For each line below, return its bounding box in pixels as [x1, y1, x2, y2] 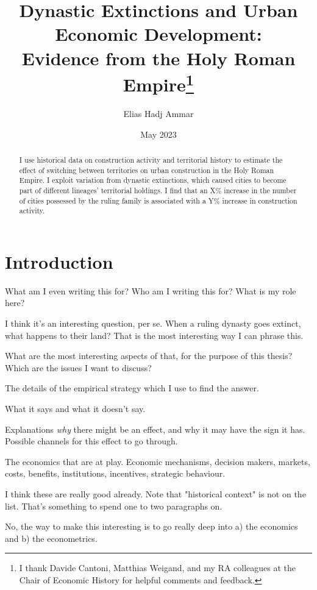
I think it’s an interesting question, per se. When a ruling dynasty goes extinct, [5, 317, 301, 330]
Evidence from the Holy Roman [21, 45, 296, 70]
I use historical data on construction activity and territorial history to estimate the [19, 155, 283, 165]
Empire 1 [123, 69, 194, 97]
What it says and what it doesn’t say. [5, 402, 146, 415]
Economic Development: [55, 21, 262, 46]
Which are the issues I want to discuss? [5, 361, 152, 374]
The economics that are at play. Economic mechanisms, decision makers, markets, [5, 455, 310, 467]
